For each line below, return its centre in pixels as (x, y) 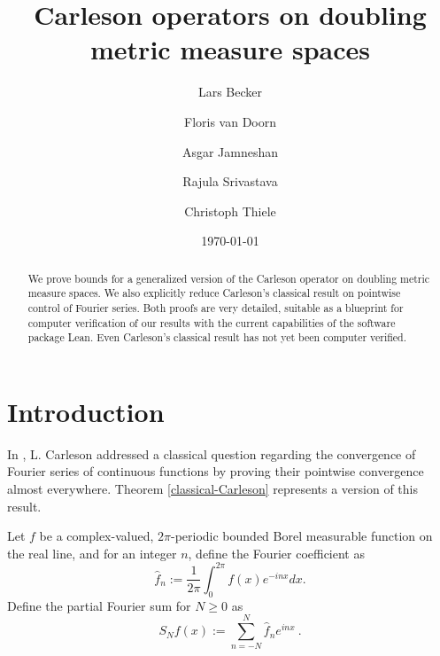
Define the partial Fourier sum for (99, 605)
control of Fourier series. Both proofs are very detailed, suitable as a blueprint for (216, 307)
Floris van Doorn (230, 121)
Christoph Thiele (230, 211)
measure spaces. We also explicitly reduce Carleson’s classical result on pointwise (214, 293)
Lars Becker (230, 92)
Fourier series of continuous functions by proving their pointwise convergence (216, 471)
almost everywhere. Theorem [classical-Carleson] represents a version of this (212, 489)
